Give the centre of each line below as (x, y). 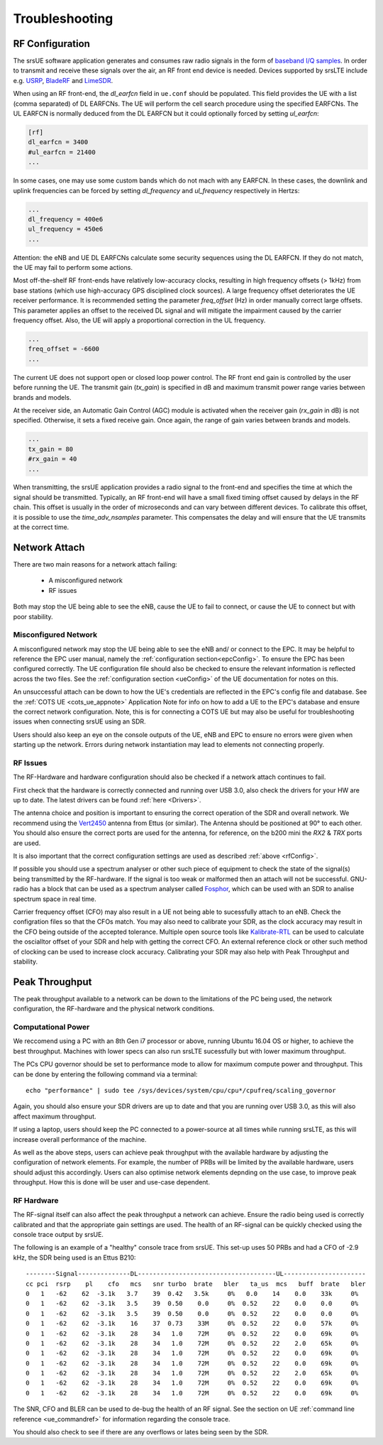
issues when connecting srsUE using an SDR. (79, 721)
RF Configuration (51, 44)
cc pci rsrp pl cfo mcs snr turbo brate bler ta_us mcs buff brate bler (196, 1284)
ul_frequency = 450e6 (66, 229)
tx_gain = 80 (51, 449)
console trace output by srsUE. (59, 1234)
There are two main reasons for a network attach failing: (95, 564)
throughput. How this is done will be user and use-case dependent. (112, 1182)
